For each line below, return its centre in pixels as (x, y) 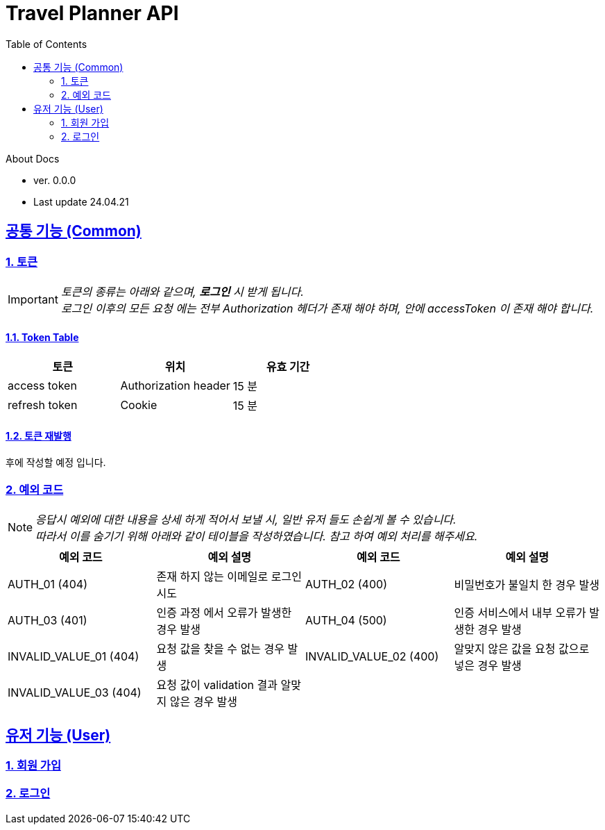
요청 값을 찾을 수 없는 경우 (220, 649)
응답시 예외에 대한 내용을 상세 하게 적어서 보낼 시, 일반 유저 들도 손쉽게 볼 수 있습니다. (246, 520)
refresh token (43, 405)
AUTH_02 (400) (346, 584)
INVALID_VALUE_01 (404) (74, 657)
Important (33, 299)
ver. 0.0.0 (55, 180)
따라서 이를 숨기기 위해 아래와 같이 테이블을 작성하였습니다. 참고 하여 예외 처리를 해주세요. (257, 537)
